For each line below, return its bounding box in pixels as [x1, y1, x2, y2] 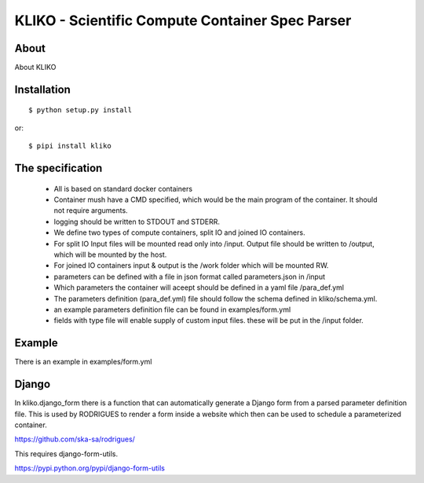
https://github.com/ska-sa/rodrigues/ [14, 434, 135, 444]
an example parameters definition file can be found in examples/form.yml [53, 305, 291, 314]
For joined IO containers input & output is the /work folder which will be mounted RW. [53, 261, 329, 270]
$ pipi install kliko [28, 141, 111, 151]
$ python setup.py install [28, 106, 133, 115]
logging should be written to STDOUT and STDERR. [53, 217, 220, 226]
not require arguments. [53, 206, 129, 215]
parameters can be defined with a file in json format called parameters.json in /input [53, 272, 326, 281]
